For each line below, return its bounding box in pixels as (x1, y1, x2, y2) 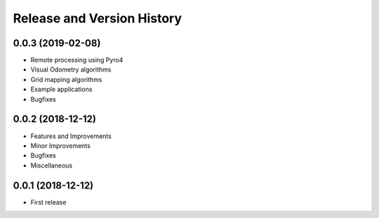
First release (30, 198, 67, 206)
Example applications (30, 85, 93, 94)
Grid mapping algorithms (30, 75, 102, 83)
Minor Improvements (30, 141, 91, 150)
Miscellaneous (30, 161, 73, 170)
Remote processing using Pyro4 (30, 56, 124, 64)
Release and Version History (13, 11, 182, 26)
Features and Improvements (30, 132, 112, 140)
